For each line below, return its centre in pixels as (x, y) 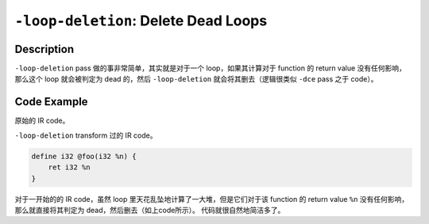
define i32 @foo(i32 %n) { (84, 156)
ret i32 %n (69, 167)
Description (44, 49)
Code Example (51, 102)
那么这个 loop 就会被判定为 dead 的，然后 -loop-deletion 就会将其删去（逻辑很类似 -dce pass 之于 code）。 (196, 79)
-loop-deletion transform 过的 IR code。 (86, 135)
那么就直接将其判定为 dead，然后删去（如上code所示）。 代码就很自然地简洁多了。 (150, 210)
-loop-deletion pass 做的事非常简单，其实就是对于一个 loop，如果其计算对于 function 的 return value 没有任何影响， (211, 68)
